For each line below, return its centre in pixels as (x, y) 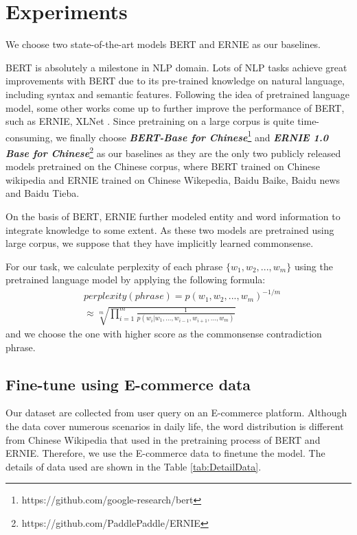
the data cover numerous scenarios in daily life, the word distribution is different (175, 426)
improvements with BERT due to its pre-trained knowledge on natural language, (175, 81)
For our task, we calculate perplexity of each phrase (114, 266)
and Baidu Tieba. (43, 193)
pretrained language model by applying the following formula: (136, 280)
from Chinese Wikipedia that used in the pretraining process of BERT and (163, 439)
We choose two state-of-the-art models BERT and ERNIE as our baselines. (163, 44)
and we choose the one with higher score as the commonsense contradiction (164, 334)
